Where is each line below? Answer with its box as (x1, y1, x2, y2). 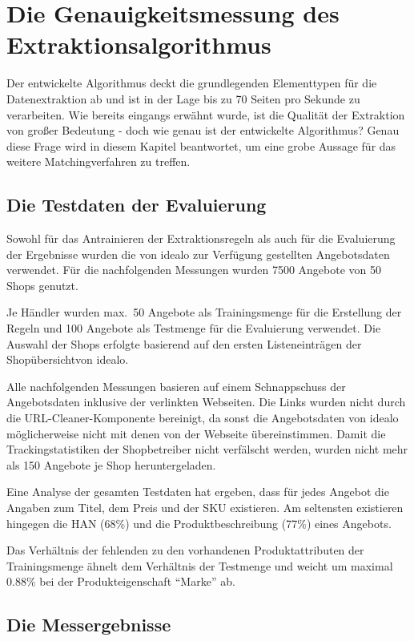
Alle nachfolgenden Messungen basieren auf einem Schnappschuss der (6, 377, 346, 394)
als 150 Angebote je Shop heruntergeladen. (6, 456, 216, 473)
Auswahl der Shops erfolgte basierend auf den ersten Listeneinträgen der (6, 335, 362, 352)
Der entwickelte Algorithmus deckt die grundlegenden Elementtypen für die (6, 75, 377, 91)
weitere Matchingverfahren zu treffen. (6, 153, 191, 170)
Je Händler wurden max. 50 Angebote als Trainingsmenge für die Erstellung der (6, 304, 402, 320)
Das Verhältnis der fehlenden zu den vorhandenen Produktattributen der (6, 542, 364, 558)
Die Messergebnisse (6, 612, 171, 637)
